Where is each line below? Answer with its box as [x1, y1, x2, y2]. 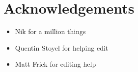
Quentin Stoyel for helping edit [15, 42, 109, 53]
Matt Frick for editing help [15, 59, 96, 69]
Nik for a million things [15, 26, 86, 36]
